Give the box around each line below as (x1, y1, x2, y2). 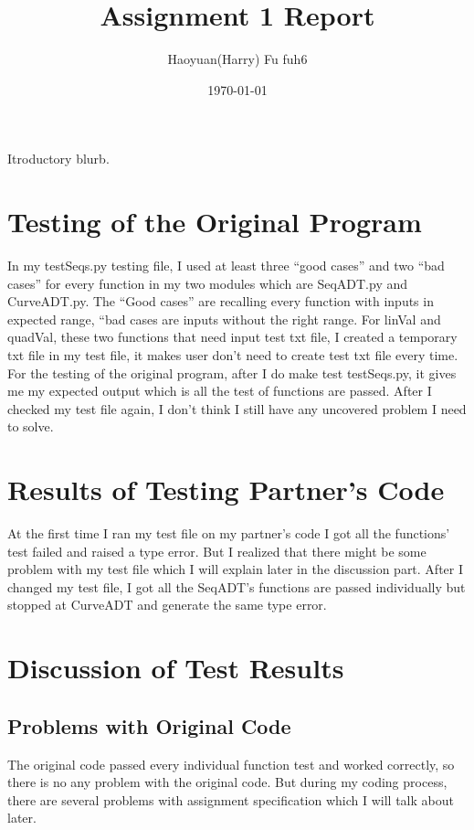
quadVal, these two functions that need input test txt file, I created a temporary (7, 327, 458, 346)
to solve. (7, 417, 54, 436)
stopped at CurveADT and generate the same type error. (7, 595, 327, 614)
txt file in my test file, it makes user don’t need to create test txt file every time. (7, 346, 458, 364)
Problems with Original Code (7, 711, 291, 740)
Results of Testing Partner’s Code (7, 471, 445, 508)
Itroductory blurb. (7, 149, 110, 168)
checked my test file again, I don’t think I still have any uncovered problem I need (7, 399, 467, 418)
